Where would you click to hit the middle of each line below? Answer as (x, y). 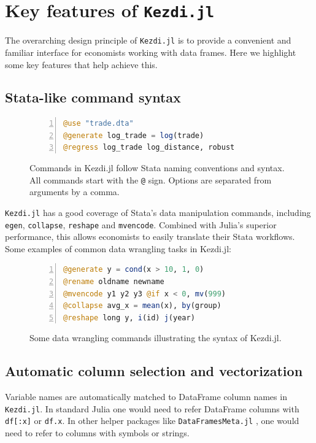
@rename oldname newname (114, 282)
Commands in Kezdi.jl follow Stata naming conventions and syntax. (157, 168)
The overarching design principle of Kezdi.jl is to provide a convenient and (148, 40)
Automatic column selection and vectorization (154, 371)
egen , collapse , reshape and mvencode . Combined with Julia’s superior (141, 224)
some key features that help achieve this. (81, 64)
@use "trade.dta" (98, 124)
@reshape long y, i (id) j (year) (129, 318)
